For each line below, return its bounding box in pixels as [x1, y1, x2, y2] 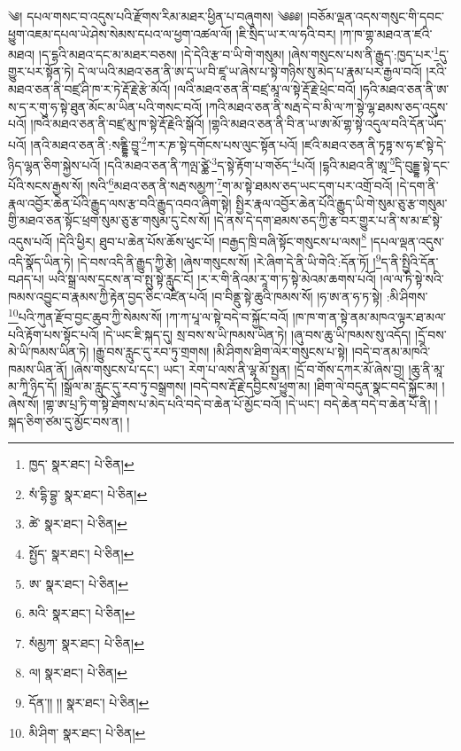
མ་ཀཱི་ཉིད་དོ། [8, 377, 58, 395]
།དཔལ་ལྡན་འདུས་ [370, 231, 444, 250]
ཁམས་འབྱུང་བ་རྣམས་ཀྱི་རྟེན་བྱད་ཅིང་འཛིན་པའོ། [8, 286, 208, 305]
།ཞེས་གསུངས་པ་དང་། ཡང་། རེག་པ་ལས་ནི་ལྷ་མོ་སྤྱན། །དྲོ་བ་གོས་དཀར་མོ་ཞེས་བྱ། [71, 359, 404, 378]
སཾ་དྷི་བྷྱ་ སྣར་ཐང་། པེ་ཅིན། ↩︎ [28, 484, 148, 503]
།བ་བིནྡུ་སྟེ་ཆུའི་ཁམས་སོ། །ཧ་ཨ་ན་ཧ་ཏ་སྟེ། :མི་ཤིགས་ [211, 286, 428, 305]
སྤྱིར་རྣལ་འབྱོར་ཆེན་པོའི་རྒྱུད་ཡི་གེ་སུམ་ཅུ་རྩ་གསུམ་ [235, 193, 448, 212]
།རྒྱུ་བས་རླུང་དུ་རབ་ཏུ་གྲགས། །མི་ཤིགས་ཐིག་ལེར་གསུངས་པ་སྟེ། [93, 342, 349, 361]
